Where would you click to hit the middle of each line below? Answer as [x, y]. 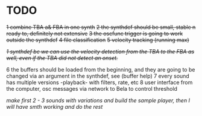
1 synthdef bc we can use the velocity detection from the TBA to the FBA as [100, 51]
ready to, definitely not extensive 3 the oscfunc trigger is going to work [94, 33]
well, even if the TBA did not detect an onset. [62, 58]
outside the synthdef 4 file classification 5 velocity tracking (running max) [98, 40]
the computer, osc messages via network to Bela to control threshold [92, 88]
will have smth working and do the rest [55, 106]
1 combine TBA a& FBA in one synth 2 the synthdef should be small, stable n [101, 27]
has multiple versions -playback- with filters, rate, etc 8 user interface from [99, 82]
